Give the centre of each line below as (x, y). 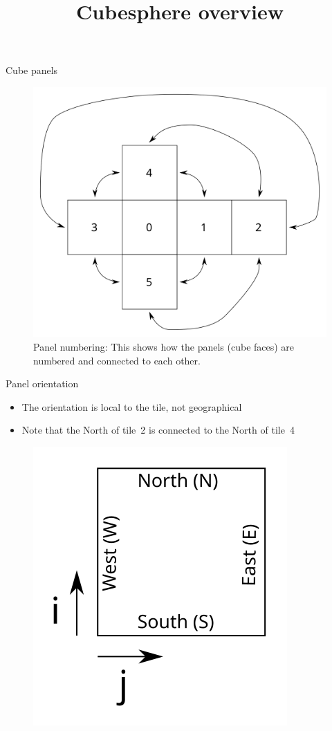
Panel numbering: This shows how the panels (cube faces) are (164, 347)
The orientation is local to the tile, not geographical (132, 406)
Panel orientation (42, 383)
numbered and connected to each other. (117, 360)
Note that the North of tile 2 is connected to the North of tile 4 (158, 430)
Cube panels (32, 70)
